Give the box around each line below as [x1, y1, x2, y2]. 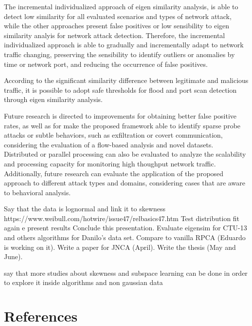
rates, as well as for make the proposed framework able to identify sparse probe [4, 120, 241, 130]
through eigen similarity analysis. [4, 94, 103, 104]
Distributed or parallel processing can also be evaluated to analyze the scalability [4, 149, 246, 159]
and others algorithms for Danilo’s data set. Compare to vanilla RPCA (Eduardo [4, 232, 246, 243]
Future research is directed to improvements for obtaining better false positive [4, 110, 237, 121]
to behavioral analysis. [4, 187, 71, 197]
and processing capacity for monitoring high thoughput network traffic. [4, 158, 216, 168]
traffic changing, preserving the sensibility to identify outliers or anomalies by [4, 49, 235, 59]
